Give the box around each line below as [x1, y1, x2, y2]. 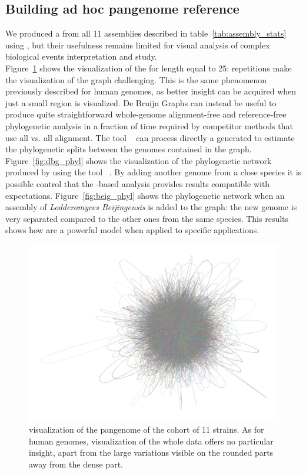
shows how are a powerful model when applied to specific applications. [5, 224, 260, 236]
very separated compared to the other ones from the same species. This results [5, 212, 289, 224]
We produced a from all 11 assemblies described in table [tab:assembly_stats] [5, 27, 287, 40]
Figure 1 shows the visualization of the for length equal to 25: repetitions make [5, 61, 292, 74]
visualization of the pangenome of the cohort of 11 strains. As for [29, 423, 264, 436]
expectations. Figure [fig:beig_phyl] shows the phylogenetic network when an [5, 189, 285, 201]
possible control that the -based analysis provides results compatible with [5, 177, 270, 189]
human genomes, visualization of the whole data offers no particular [29, 434, 274, 447]
